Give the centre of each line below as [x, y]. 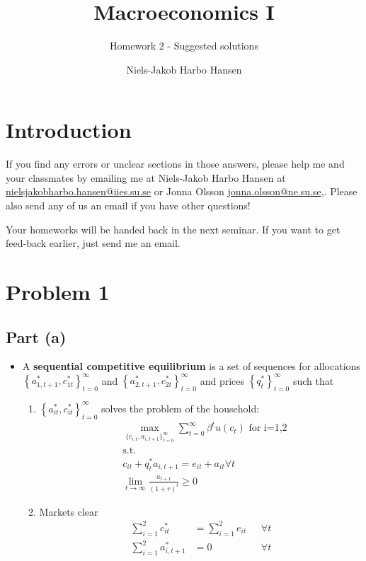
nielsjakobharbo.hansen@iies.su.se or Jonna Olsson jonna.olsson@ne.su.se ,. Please [182, 191]
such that [313, 380]
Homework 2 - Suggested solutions [184, 46]
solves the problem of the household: [181, 408]
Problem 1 [58, 291]
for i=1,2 [268, 428]
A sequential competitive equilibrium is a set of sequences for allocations [191, 366]
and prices [222, 380]
